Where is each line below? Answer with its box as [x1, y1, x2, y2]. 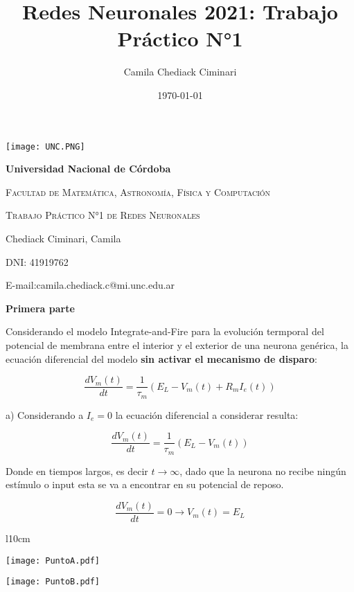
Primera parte [6, 301, 75, 315]
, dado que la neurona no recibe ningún [179, 463, 346, 478]
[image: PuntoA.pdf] [6, 555, 100, 566]
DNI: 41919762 [6, 254, 69, 269]
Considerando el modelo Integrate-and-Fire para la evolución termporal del [6, 324, 324, 339]
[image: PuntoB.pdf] [6, 577, 100, 587]
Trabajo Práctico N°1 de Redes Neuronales [6, 208, 200, 222]
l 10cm [6, 530, 30, 545]
